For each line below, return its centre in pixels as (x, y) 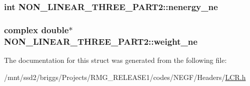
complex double (36, 29)
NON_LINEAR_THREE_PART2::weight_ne (101, 41)
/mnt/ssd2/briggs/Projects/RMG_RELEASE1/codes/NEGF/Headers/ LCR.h (125, 77)
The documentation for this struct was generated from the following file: (115, 60)
